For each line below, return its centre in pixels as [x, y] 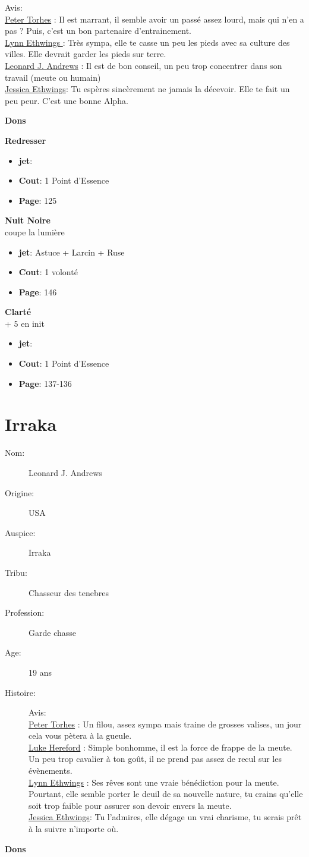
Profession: [25, 612]
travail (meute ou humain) [53, 77]
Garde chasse [52, 632]
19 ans [40, 672]
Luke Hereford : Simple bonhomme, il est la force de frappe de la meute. [160, 747]
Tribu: [16, 572]
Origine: [20, 492]
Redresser [26, 140]
